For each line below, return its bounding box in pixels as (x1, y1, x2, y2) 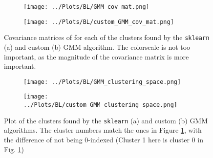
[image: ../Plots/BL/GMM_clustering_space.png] (23, 78, 181, 85)
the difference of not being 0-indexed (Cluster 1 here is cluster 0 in (4, 134, 203, 144)
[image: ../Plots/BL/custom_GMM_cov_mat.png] (23, 18, 174, 25)
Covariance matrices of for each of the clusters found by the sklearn (4, 32, 210, 42)
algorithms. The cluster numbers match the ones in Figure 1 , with (4, 125, 202, 135)
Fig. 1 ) (4, 144, 24, 154)
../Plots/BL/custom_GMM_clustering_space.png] (23, 101, 177, 109)
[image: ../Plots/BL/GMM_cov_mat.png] (23, 3, 149, 10)
